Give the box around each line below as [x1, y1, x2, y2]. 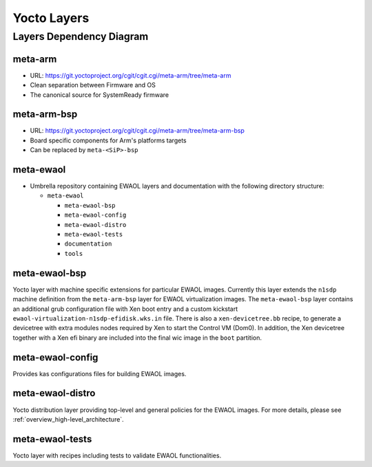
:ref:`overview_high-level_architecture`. [12, 415, 124, 423]
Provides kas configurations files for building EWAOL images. [12, 369, 187, 378]
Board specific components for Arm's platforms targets [30, 136, 187, 144]
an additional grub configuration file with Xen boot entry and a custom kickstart [12, 305, 238, 313]
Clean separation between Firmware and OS [30, 81, 156, 89]
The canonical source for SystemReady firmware [30, 90, 169, 99]
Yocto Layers [12, 10, 90, 25]
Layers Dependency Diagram [12, 30, 149, 43]
